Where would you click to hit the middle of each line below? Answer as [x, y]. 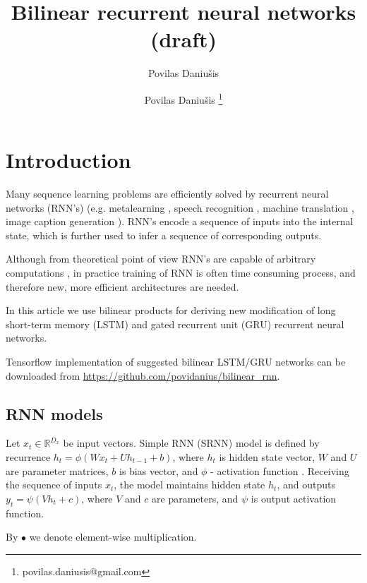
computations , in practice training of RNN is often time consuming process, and [181, 273]
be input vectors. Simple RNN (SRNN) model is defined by [191, 443]
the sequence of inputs [54, 485]
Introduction [68, 160]
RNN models [54, 413]
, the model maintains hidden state [189, 485]
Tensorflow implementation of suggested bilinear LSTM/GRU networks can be [176, 362]
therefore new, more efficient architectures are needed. [122, 286]
